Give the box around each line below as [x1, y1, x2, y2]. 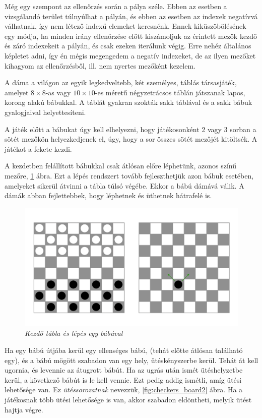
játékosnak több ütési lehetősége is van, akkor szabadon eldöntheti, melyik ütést [5, 394, 252, 405]
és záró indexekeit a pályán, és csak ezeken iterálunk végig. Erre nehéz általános [5, 40, 251, 51]
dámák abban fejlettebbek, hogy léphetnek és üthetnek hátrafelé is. [5, 190, 212, 201]
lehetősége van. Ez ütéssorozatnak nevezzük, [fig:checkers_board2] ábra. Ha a [5, 384, 243, 395]
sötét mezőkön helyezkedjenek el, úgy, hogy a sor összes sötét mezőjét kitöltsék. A [5, 134, 257, 144]
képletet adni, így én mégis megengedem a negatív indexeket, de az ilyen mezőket [5, 50, 256, 61]
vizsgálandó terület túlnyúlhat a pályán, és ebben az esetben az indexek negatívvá [5, 11, 258, 21]
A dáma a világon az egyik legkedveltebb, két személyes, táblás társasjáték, [5, 77, 237, 88]
